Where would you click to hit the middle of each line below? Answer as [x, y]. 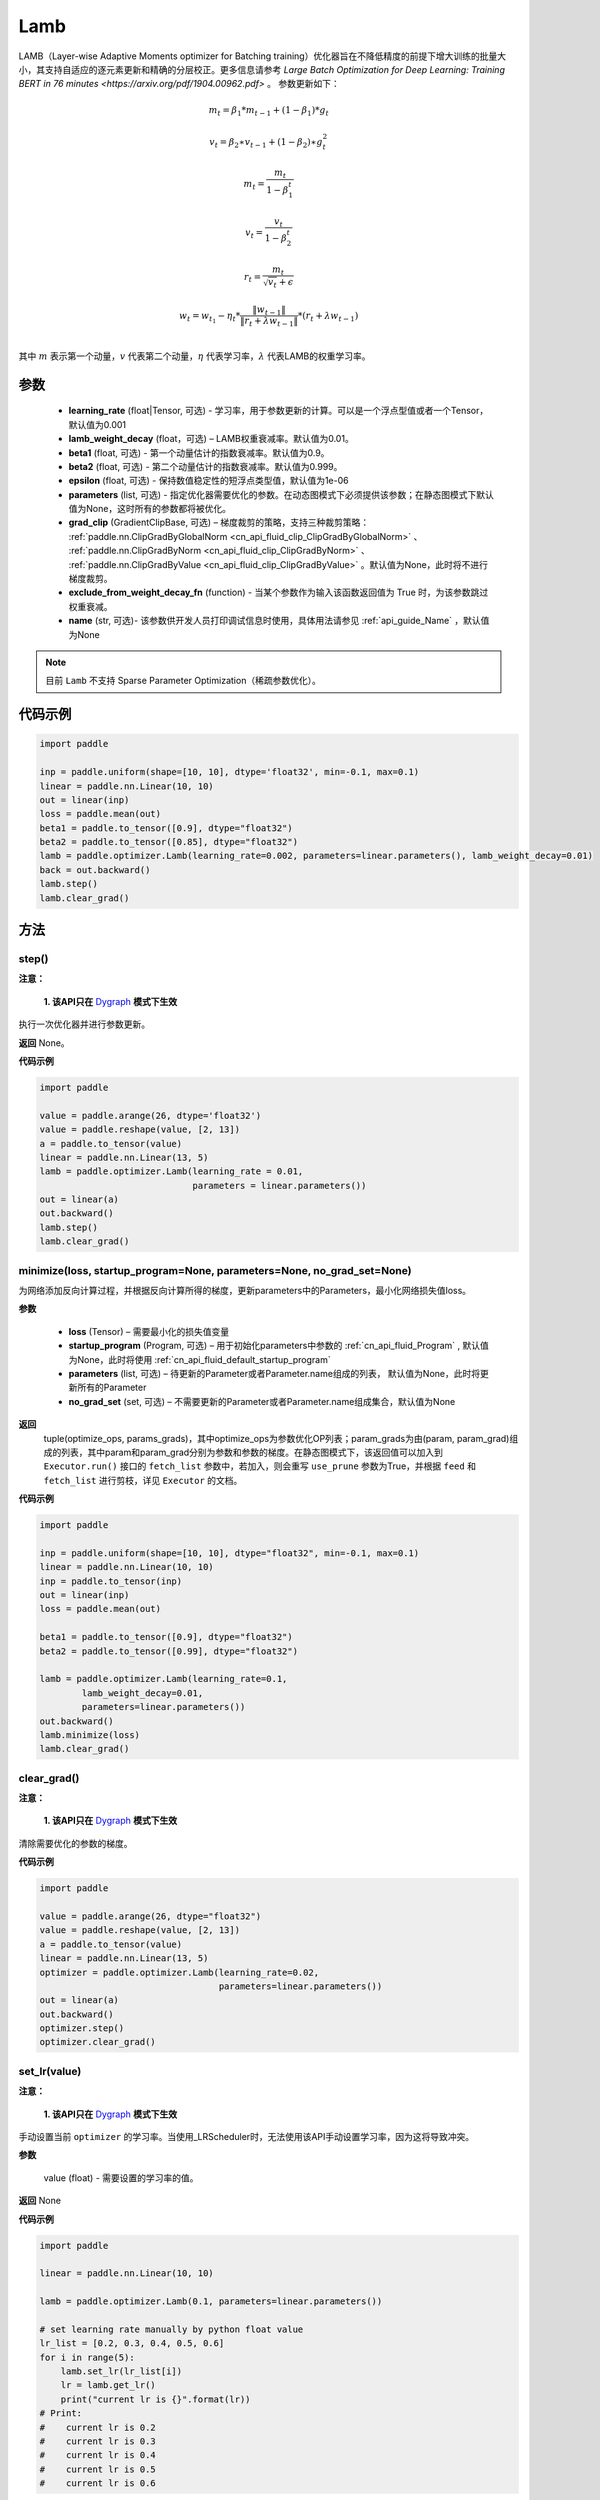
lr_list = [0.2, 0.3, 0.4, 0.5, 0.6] [132, 2343]
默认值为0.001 [97, 424]
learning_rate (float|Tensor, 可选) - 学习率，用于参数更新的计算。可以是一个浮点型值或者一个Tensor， [278, 411]
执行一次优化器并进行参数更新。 [84, 1024]
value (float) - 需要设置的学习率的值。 [121, 2177]
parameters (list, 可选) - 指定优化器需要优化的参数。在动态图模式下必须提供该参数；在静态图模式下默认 [281, 494]
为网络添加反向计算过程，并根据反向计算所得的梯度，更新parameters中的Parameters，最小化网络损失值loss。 [245, 1290]
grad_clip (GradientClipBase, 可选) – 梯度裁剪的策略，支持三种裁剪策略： [219, 522]
